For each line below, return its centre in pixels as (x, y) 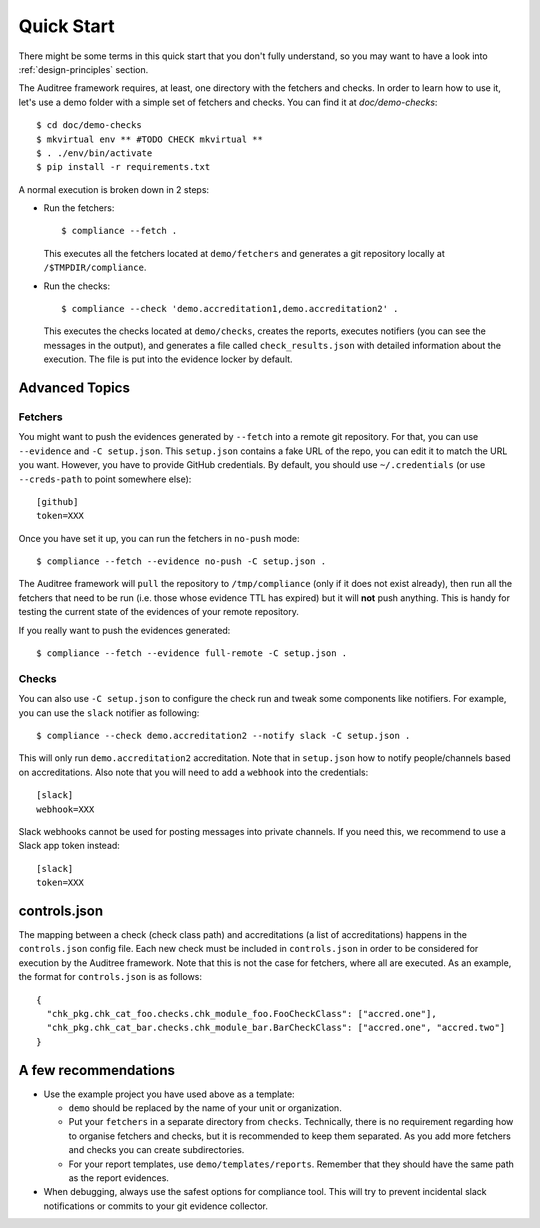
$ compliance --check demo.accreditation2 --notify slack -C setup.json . (223, 735)
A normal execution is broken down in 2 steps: (114, 189)
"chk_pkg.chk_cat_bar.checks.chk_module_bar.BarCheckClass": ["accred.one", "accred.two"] (276, 1028)
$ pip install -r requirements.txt (123, 167)
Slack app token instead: (69, 846)
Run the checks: (76, 286)
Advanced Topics (74, 388)
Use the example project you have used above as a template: (169, 1094)
